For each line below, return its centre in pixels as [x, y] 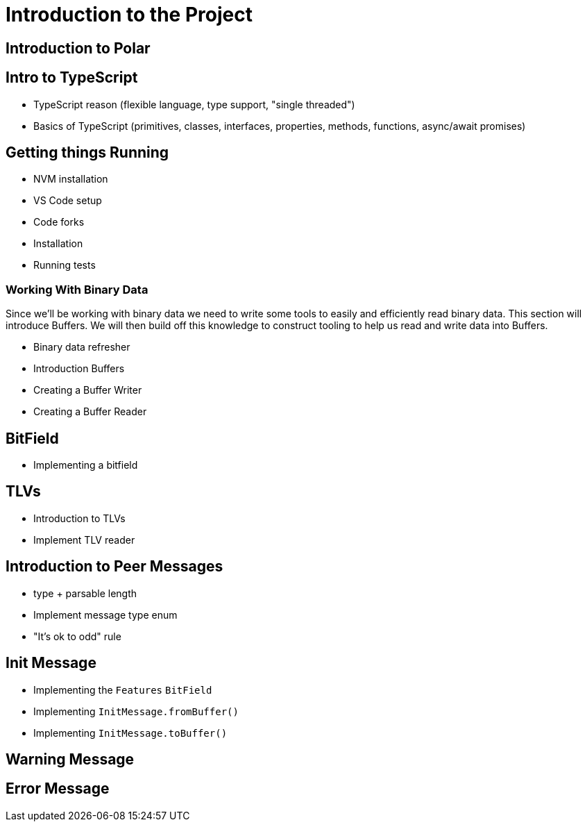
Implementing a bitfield [86, 465]
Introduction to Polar [78, 48]
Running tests [65, 265]
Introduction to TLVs [79, 518]
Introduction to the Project [129, 15]
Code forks [59, 222]
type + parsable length [85, 593]
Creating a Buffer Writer [88, 390]
